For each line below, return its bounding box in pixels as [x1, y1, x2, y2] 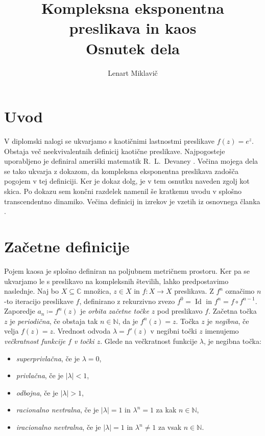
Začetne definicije [4, 235, 130, 256]
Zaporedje [4, 306, 35, 316]
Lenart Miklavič [108, 67, 158, 78]
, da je [118, 315, 138, 326]
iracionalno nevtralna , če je [16, 422, 101, 432]
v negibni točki [150, 325, 197, 336]
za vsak [158, 422, 182, 432]
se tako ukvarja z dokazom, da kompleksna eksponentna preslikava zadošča [4, 165, 238, 176]
